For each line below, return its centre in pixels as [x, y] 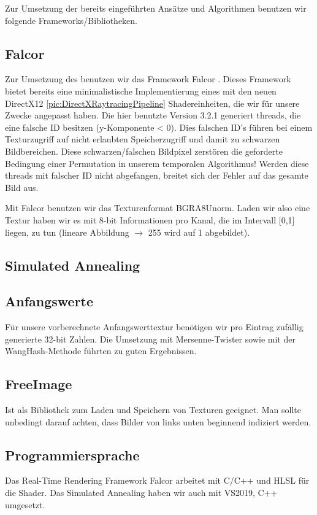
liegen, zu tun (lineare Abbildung [67, 232]
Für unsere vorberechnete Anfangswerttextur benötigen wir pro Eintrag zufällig [154, 327]
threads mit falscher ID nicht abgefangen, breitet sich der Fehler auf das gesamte [157, 175]
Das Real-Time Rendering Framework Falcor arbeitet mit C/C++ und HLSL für [157, 480]
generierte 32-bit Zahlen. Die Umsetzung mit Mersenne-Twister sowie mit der [150, 339]
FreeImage [39, 384]
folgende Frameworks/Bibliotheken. [71, 20]
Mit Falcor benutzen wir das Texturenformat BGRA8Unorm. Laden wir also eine [158, 208]
